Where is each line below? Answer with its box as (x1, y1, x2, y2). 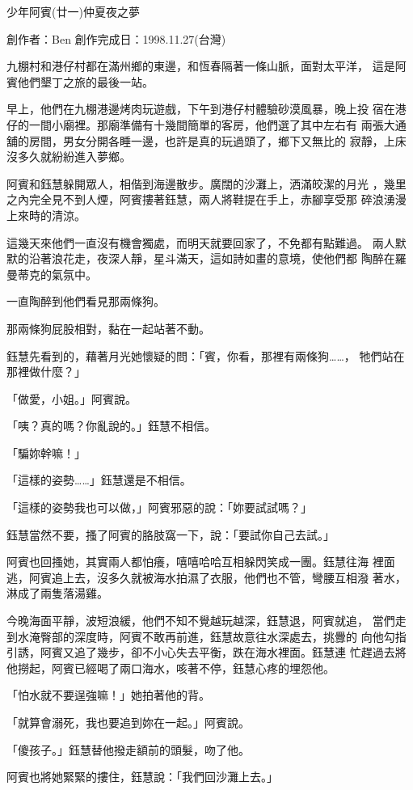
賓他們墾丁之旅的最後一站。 (6, 73, 154, 90)
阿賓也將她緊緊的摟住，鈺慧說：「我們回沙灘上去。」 (6, 768, 278, 785)
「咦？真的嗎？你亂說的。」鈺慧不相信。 (6, 417, 216, 434)
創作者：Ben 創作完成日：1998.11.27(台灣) (6, 30, 226, 47)
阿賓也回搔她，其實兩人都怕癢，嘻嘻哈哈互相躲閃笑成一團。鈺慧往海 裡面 (6, 553, 395, 570)
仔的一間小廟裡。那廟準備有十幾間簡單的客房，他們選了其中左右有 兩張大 (6, 116, 395, 133)
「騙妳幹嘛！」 (6, 444, 86, 461)
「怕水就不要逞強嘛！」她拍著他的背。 (6, 686, 210, 703)
